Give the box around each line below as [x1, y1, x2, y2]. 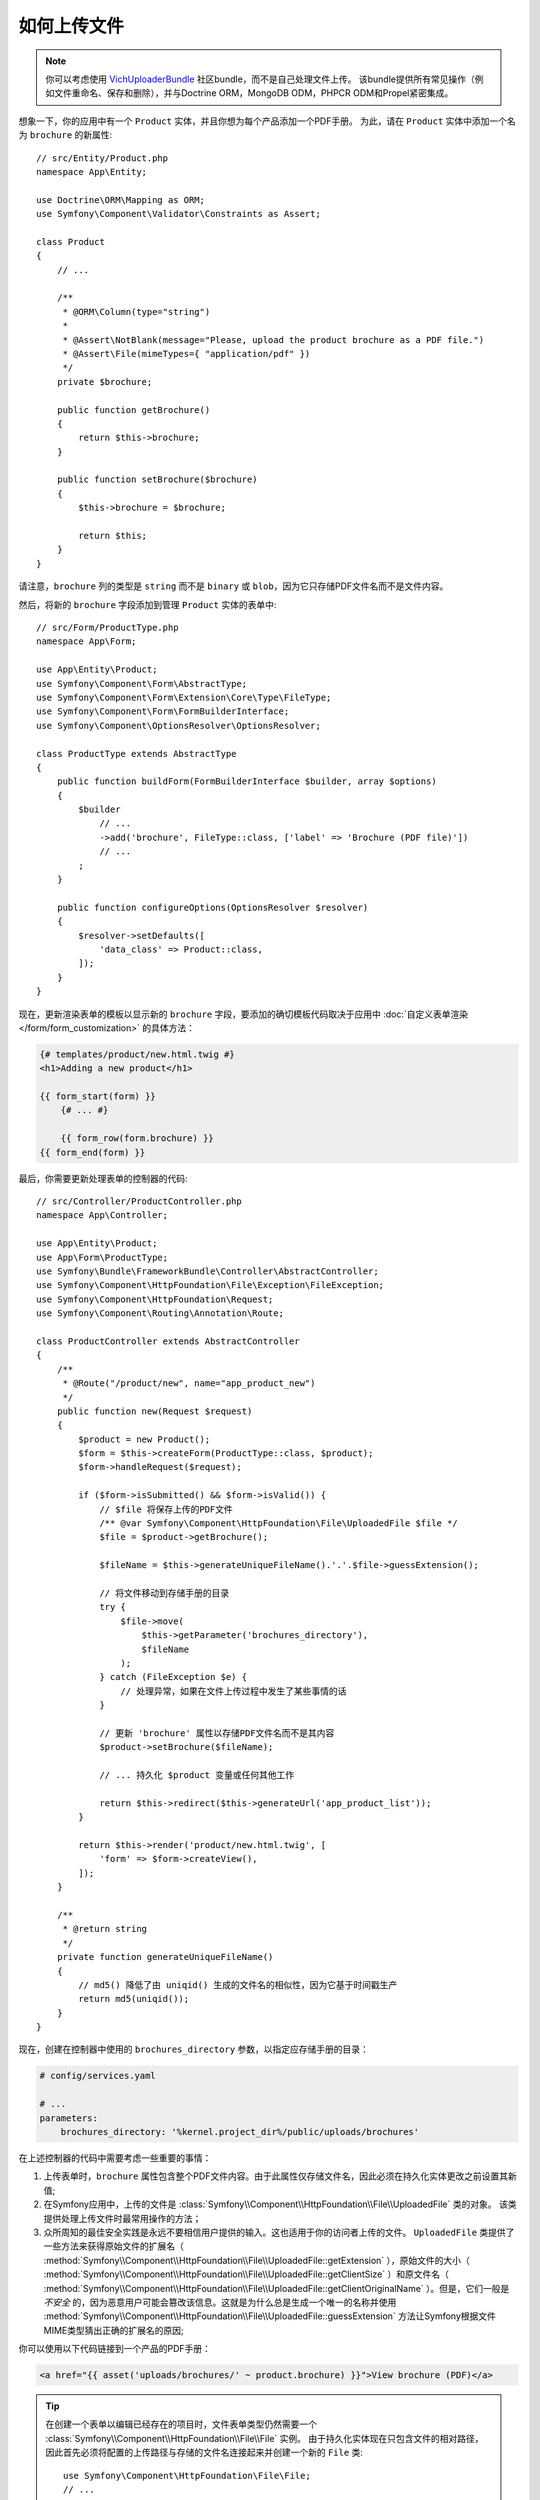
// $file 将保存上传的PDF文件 [99, 1503, 234, 1515]
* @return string [62, 1923, 148, 1935]
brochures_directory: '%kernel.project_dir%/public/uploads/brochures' [60, 2126, 420, 2138]
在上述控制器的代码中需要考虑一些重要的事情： [18, 2152, 212, 2164]
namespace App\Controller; [36, 1210, 169, 1221]
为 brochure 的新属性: [18, 129, 113, 141]
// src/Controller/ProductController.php [36, 1196, 242, 1207]
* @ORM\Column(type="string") [62, 306, 211, 317]
